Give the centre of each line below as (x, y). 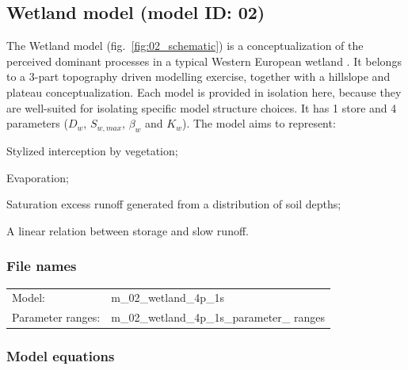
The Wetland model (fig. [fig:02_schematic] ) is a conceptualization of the (185, 46)
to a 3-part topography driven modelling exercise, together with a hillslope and (198, 76)
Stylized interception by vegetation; (92, 150)
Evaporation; (38, 177)
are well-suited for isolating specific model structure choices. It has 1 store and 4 (202, 107)
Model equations (61, 356)
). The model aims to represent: (259, 123)
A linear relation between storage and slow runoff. (128, 230)
